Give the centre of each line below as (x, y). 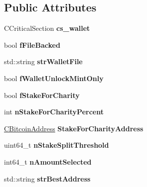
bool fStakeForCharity (42, 95)
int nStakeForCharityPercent (54, 112)
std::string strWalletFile (43, 61)
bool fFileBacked (32, 45)
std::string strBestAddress (47, 178)
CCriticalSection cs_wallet (47, 28)
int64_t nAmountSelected (48, 161)
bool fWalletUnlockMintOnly (54, 78)
